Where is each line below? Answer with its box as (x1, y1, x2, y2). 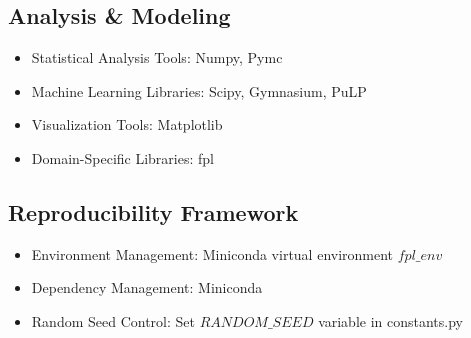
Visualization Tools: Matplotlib (31, 114, 223, 135)
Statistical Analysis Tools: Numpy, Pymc (31, 47, 283, 68)
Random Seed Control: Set (31, 310, 195, 331)
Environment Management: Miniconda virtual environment (31, 243, 394, 264)
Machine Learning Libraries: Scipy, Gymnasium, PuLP (31, 80, 367, 101)
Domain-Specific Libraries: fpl (31, 147, 214, 168)
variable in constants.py (318, 310, 464, 331)
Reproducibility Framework (8, 196, 299, 227)
